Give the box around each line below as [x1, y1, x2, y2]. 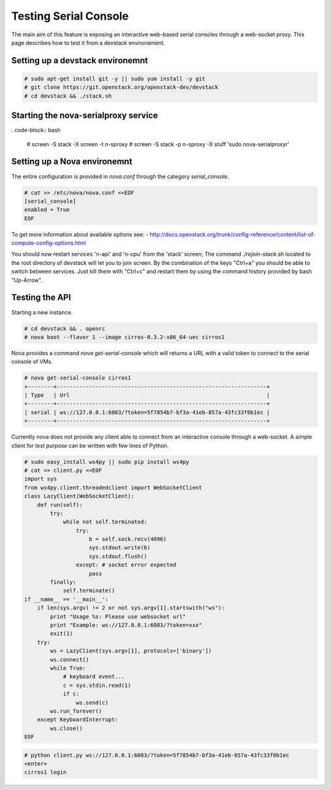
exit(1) [50, 630, 74, 637]
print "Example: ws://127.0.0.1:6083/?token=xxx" [50, 621, 202, 628]
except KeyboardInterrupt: [37, 716, 119, 723]
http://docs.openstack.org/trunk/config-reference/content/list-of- [150, 230, 316, 238]
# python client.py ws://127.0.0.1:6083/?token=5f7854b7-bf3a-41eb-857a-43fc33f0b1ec [24, 751, 289, 759]
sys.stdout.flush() [89, 553, 147, 560]
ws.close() [50, 725, 83, 732]
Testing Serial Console [11, 9, 129, 23]
